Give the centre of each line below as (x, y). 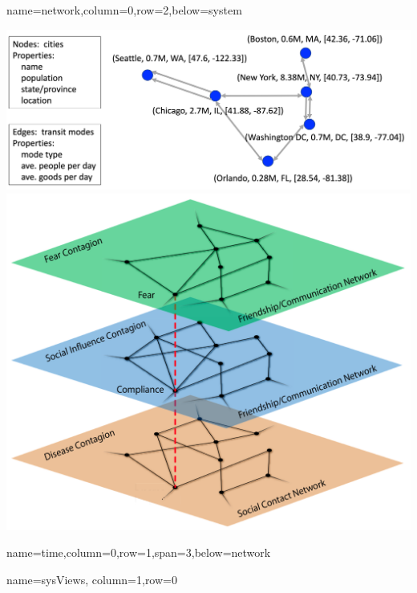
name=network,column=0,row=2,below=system (124, 10)
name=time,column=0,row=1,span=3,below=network (139, 552)
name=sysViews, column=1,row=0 (92, 580)
